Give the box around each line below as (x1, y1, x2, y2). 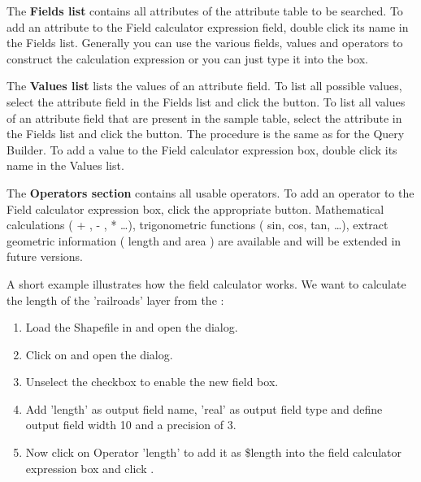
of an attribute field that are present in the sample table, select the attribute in (7, 109, 402, 126)
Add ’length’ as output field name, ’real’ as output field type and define (25, 400, 383, 417)
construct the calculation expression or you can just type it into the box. (7, 50, 368, 67)
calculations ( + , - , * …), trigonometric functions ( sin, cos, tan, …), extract (7, 216, 388, 233)
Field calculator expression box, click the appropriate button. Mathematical (7, 200, 384, 217)
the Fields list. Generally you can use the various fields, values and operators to (7, 34, 403, 51)
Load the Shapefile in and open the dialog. (25, 319, 238, 336)
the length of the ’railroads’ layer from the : (7, 291, 224, 308)
